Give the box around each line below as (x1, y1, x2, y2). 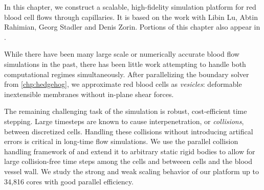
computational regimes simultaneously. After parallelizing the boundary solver (4, 68, 249, 79)
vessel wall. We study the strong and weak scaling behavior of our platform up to (4, 165, 259, 176)
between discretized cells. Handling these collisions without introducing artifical (4, 126, 253, 136)
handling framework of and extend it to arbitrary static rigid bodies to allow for (4, 146, 255, 156)
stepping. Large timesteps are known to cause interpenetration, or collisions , (4, 115, 244, 126)
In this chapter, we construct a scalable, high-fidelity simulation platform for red (4, 2, 256, 12)
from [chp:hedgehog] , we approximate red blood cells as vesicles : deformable (4, 79, 242, 89)
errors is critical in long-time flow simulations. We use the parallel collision (4, 136, 238, 147)
